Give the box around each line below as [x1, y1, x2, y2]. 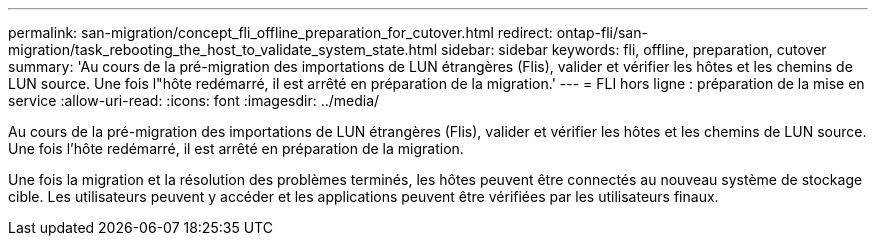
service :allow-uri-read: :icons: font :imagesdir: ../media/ [8, 92, 380, 109]
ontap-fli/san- [556, 24, 648, 41]
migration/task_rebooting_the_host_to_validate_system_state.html [8, 41, 438, 58]
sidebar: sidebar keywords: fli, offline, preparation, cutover [441, 41, 827, 58]
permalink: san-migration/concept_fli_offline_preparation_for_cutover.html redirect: [8, 24, 553, 41]
